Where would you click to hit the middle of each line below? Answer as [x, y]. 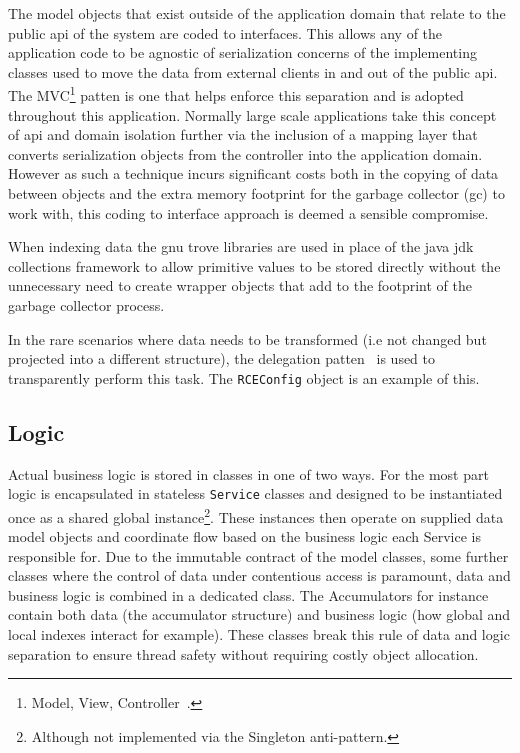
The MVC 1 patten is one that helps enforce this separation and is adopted [236, 94]
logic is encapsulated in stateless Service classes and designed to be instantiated [255, 493]
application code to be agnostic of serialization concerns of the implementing [242, 52]
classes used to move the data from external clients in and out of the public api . [253, 71]
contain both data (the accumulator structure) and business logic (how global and [259, 614]
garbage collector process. [86, 304]
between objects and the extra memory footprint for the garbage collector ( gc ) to [256, 193]
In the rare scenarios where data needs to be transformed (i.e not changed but [247, 338]
